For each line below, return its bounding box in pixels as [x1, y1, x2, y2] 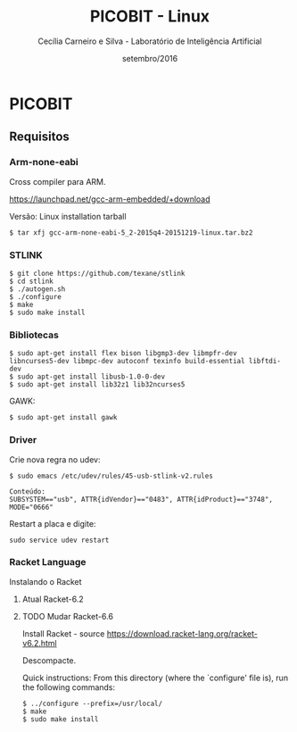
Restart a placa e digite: [9, 518, 96, 528]
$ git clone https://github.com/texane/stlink [9, 269, 186, 278]
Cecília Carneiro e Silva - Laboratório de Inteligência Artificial [37, 36, 262, 46]
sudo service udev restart [9, 536, 110, 545]
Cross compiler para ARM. [9, 176, 106, 187]
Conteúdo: [9, 487, 46, 496]
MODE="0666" [9, 503, 54, 512]
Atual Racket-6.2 [21, 594, 85, 604]
